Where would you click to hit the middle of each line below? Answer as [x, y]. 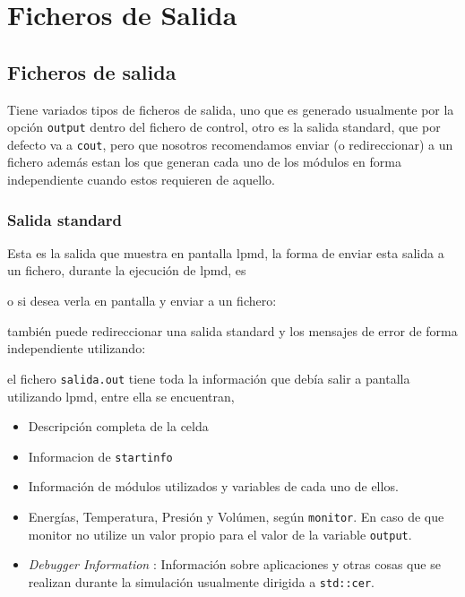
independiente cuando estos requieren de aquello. [141, 180]
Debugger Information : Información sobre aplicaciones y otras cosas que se [234, 564]
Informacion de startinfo [100, 456]
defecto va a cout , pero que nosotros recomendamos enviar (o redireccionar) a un [230, 144]
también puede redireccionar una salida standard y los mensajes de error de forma [232, 330]
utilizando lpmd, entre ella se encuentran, [121, 396]
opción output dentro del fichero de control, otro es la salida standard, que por [224, 127]
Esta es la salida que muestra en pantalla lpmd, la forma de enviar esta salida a [226, 252]
